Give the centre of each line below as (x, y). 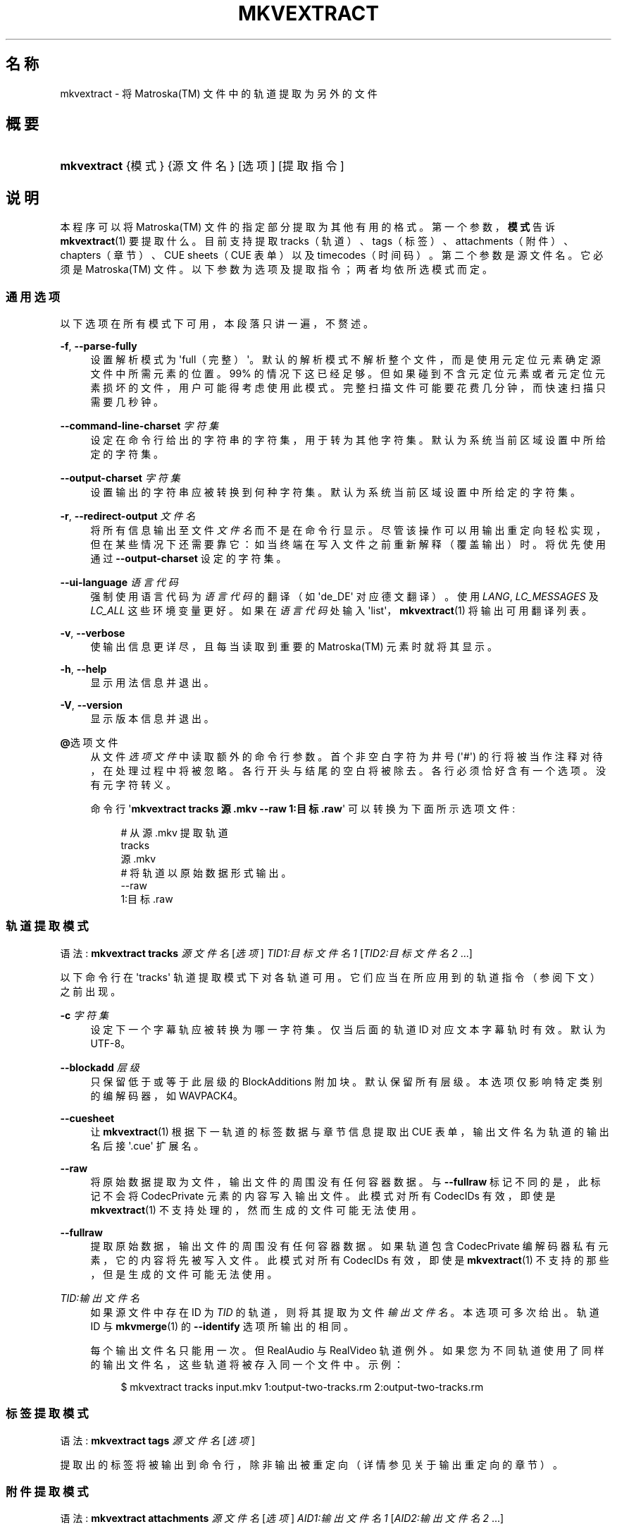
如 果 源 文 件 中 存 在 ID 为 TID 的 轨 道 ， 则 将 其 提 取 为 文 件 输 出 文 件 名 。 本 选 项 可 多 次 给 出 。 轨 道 (345, 1312)
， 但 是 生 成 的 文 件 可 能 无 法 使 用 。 (184, 1274)
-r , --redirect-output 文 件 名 (128, 516)
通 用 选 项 (33, 297)
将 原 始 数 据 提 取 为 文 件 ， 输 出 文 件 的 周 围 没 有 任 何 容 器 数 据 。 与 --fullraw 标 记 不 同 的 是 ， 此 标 (345, 1181)
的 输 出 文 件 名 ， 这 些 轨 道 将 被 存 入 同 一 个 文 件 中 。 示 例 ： (247, 1364)
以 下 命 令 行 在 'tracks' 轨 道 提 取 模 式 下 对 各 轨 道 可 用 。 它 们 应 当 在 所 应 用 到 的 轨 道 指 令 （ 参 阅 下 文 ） (330, 977)
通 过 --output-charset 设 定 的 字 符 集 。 (188, 559)
